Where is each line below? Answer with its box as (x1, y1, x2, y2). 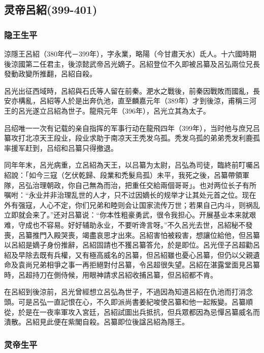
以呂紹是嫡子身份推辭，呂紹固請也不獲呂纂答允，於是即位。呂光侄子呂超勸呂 (4, 239, 260, 250)
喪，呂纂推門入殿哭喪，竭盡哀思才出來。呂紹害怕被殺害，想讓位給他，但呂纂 (4, 229, 260, 240)
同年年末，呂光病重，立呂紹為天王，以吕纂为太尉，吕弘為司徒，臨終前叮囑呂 (4, 159, 260, 170)
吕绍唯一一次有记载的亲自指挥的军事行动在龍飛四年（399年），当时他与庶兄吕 (4, 122, 260, 133)
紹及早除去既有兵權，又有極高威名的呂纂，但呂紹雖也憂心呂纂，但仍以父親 (4, 249, 253, 260)
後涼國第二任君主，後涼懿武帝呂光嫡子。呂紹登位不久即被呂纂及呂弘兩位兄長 (4, 58, 260, 69)
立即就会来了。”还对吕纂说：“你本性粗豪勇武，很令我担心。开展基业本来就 (4, 209, 249, 220)
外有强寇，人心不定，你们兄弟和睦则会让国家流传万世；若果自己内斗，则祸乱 (4, 199, 260, 210)
